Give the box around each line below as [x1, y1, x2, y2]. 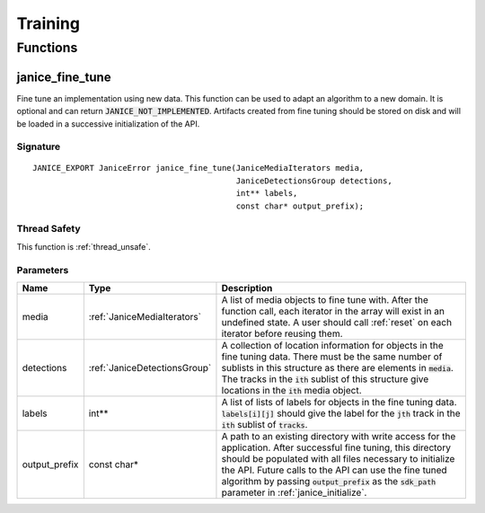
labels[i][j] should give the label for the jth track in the [221, 407, 461, 420]
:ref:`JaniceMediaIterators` [88, 310, 202, 323]
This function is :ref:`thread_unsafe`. [16, 241, 152, 252]
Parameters [16, 263, 69, 276]
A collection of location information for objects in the [221, 339, 444, 351]
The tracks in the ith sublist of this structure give [221, 373, 429, 385]
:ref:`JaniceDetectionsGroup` [88, 361, 212, 374]
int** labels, [235, 189, 298, 199]
